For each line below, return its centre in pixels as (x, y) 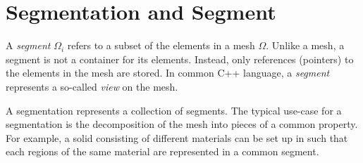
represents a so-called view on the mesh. (92, 86)
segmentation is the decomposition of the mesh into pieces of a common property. (182, 124)
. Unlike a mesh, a (305, 45)
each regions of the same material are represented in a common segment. (162, 151)
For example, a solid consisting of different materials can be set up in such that (177, 137)
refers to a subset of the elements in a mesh (161, 45)
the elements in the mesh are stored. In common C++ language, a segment (168, 73)
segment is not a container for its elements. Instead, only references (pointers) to (180, 59)
